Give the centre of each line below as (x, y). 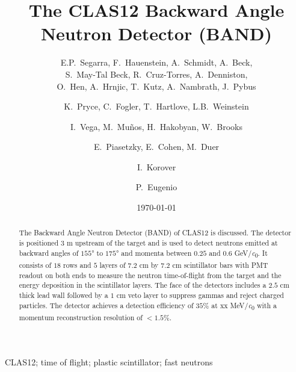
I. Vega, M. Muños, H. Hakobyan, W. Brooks (156, 126)
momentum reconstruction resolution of (81, 317)
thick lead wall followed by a (63, 295)
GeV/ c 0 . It (251, 254)
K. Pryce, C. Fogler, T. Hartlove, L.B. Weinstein (156, 106)
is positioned (39, 243)
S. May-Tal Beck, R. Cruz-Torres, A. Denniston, (156, 74)
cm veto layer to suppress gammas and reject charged (200, 295)
